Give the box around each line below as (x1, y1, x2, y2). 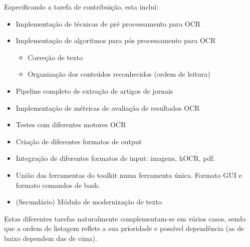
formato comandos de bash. (16, 179, 100, 190)
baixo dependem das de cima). (4, 232, 97, 243)
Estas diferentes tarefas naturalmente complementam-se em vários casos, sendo (4, 213, 246, 223)
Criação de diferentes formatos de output (16, 136, 142, 146)
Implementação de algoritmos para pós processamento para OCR (16, 35, 216, 46)
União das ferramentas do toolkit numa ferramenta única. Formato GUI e (16, 169, 242, 180)
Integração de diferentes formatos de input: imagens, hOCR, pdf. (16, 153, 215, 163)
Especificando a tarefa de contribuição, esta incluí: (4, 2, 159, 12)
